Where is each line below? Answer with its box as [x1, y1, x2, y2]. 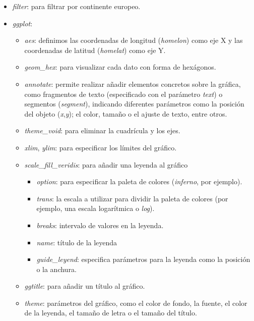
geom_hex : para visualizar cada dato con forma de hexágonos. [24, 62, 216, 72]
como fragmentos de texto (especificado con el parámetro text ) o [24, 88, 223, 99]
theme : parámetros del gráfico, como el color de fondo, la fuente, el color [24, 297, 247, 308]
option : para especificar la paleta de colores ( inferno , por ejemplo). [36, 176, 242, 187]
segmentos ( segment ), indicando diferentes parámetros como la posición [24, 98, 244, 109]
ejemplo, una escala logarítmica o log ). [36, 203, 155, 213]
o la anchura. [36, 263, 77, 274]
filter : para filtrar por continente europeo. [12, 1, 141, 11]
